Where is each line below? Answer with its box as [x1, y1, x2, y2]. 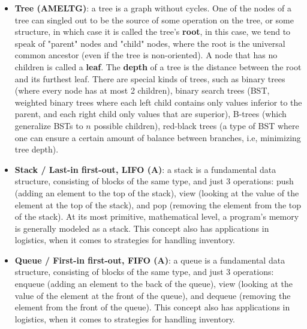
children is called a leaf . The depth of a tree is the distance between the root [14, 60, 302, 73]
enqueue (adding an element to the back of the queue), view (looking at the [14, 277, 293, 290]
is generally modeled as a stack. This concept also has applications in [14, 222, 269, 234]
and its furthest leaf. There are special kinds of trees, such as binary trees [14, 72, 285, 85]
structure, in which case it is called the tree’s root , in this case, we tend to [14, 25, 291, 38]
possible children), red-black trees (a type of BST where [94, 119, 299, 131]
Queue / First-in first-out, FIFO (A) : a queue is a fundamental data [14, 253, 285, 266]
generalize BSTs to [14, 119, 83, 131]
